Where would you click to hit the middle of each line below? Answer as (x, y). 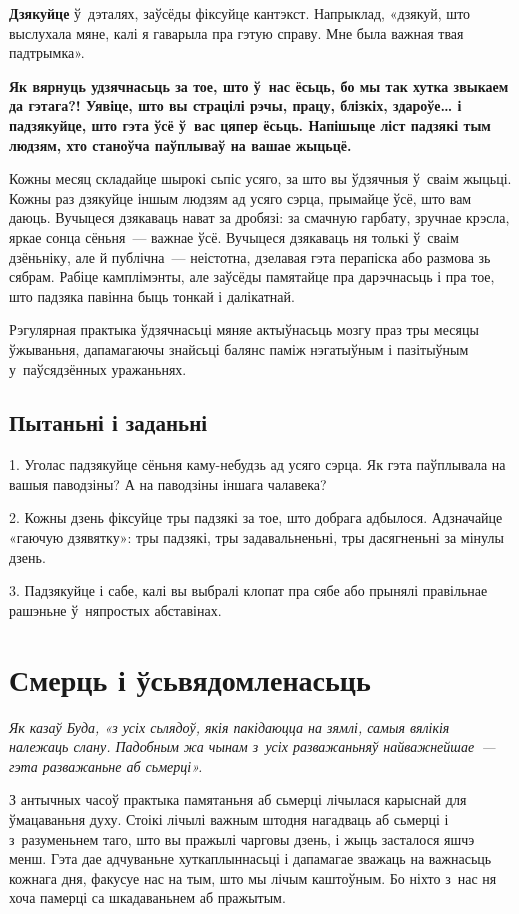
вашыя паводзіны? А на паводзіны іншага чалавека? (168, 483)
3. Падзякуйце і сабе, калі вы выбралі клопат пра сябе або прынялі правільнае (248, 590)
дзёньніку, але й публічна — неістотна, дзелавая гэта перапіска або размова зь (250, 256)
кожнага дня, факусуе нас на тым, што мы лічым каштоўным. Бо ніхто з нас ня (253, 877)
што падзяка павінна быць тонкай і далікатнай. (152, 295)
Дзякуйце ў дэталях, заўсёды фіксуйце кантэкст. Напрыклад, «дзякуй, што (240, 13)
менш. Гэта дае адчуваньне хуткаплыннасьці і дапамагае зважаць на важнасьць (250, 858)
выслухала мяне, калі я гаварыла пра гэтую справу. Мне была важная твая (236, 32)
